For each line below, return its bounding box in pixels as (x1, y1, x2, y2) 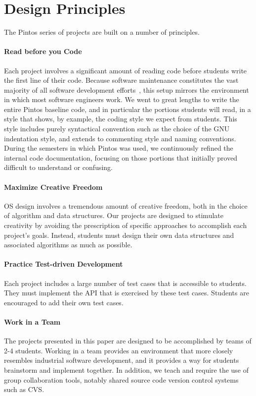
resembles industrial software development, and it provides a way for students (4, 355, 239, 365)
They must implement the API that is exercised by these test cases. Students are (4, 287, 249, 298)
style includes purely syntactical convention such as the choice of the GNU (4, 123, 230, 134)
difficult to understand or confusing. (4, 162, 113, 172)
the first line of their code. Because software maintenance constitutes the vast (4, 75, 239, 85)
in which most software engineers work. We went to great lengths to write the (4, 94, 239, 105)
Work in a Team (4, 316, 61, 327)
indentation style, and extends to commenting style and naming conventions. (4, 133, 236, 143)
